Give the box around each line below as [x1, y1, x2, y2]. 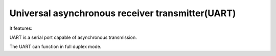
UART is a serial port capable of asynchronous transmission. [9, 34, 137, 40]
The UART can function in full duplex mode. [9, 43, 102, 50]
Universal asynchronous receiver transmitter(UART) [9, 8, 236, 19]
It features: [9, 25, 33, 31]
